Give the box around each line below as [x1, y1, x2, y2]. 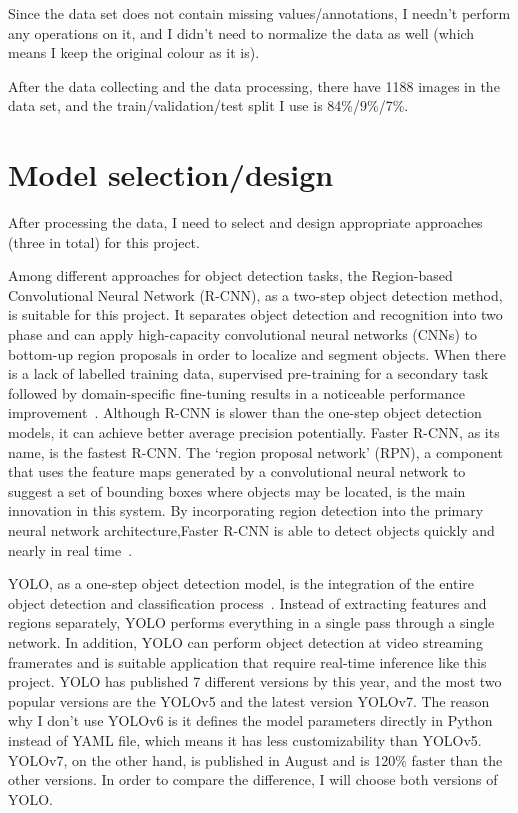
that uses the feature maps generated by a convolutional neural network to [8, 461, 466, 482]
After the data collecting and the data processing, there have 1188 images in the [8, 75, 500, 96]
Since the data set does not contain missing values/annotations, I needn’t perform [8, 3, 511, 23]
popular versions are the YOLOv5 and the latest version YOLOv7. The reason [8, 690, 490, 711]
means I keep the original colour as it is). [8, 42, 260, 63]
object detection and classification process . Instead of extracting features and [8, 592, 487, 613]
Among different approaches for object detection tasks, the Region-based [8, 265, 453, 286]
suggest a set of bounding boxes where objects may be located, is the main [8, 480, 466, 501]
